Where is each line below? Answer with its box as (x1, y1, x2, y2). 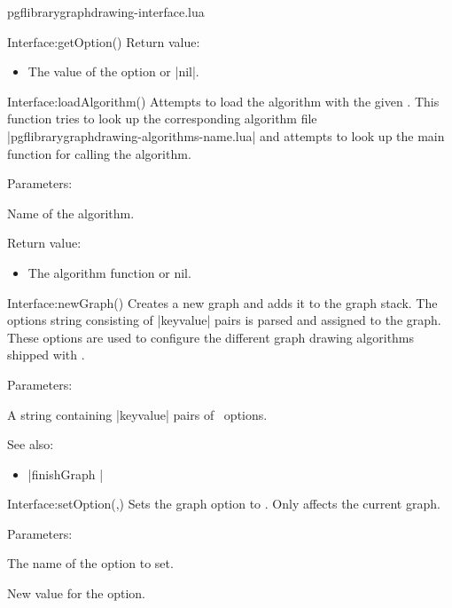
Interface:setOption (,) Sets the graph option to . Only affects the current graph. (7, 494, 440, 513)
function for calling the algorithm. (7, 144, 191, 162)
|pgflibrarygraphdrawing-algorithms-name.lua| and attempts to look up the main (7, 126, 445, 145)
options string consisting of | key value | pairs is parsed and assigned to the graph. (7, 311, 441, 329)
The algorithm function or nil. (27, 263, 191, 281)
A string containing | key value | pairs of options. (7, 405, 268, 423)
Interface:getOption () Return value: (7, 32, 200, 51)
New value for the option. (7, 584, 145, 603)
